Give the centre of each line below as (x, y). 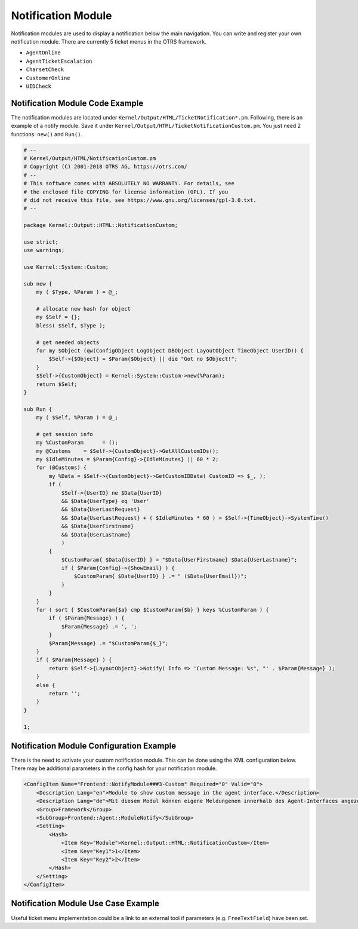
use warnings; (44, 250)
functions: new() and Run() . (47, 134)
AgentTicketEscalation (59, 61)
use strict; (41, 242)
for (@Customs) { (61, 468)
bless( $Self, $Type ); (71, 325)
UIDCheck (39, 86)
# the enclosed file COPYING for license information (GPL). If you (126, 192)
